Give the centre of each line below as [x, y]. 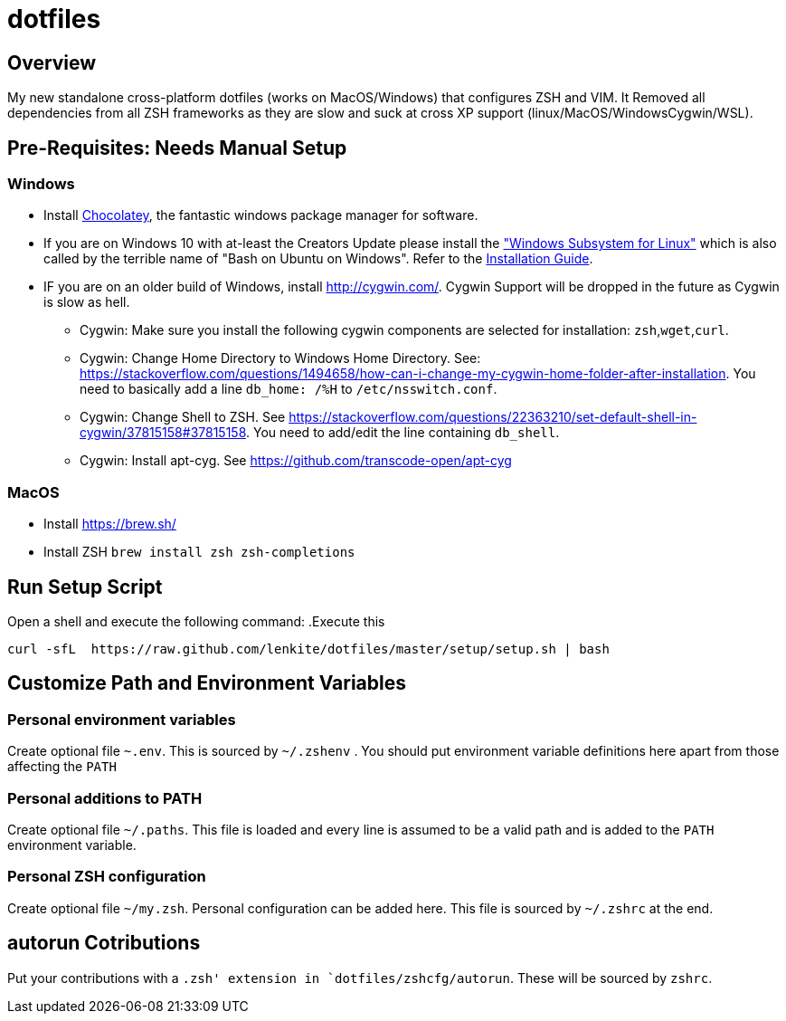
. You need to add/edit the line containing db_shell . [403, 433]
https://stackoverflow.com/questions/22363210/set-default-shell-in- [493, 417]
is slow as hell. [87, 302]
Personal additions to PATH [105, 798]
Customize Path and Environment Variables [207, 683]
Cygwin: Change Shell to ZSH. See [183, 417]
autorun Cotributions [104, 943]
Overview [52, 62]
